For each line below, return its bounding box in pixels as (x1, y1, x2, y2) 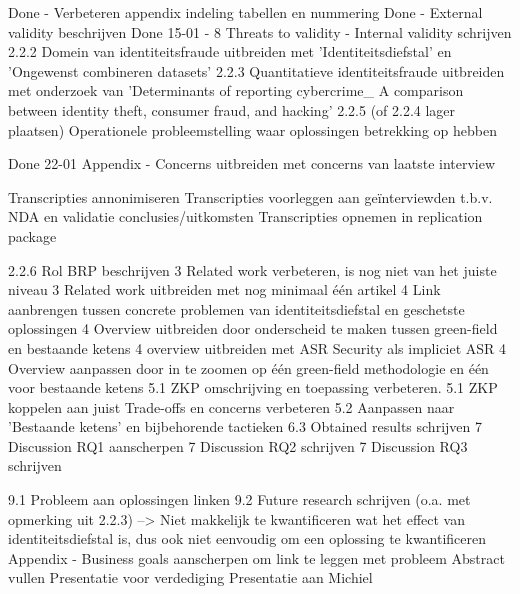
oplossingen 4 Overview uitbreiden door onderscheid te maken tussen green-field (8, 318, 498, 339)
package (8, 225, 57, 246)
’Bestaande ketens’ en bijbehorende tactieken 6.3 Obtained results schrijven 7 (8, 416, 482, 437)
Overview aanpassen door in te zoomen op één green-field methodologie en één (8, 357, 489, 378)
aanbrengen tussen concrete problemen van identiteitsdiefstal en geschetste (8, 298, 465, 319)
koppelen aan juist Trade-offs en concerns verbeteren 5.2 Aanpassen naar (8, 396, 455, 417)
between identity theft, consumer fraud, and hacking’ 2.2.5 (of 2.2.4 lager (8, 99, 456, 120)
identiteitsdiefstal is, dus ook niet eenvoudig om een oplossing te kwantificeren (8, 528, 487, 549)
